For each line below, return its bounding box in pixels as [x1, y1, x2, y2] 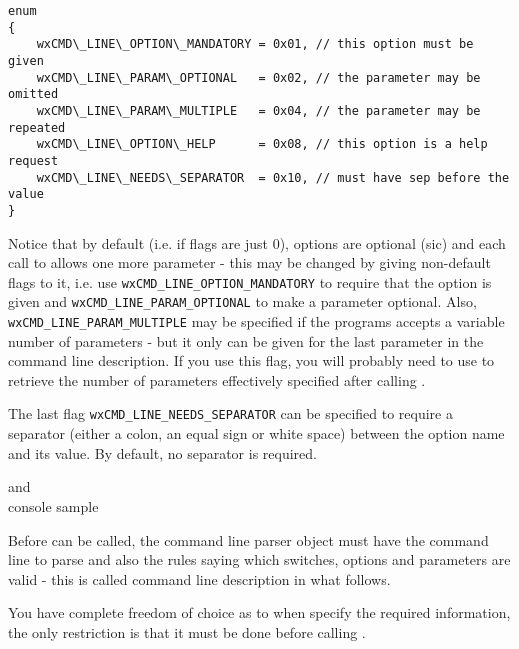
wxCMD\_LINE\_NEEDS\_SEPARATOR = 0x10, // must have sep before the [36, 170, 510, 185]
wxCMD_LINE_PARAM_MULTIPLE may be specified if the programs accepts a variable [8, 311, 505, 332]
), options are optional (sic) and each [279, 232, 506, 253]
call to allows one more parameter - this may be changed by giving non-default [8, 252, 491, 273]
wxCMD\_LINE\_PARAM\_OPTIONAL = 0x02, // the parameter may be [36, 70, 481, 85]
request [8, 153, 59, 168]
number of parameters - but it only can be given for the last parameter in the [8, 330, 484, 351]
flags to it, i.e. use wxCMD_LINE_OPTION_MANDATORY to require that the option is [8, 271, 492, 292]
